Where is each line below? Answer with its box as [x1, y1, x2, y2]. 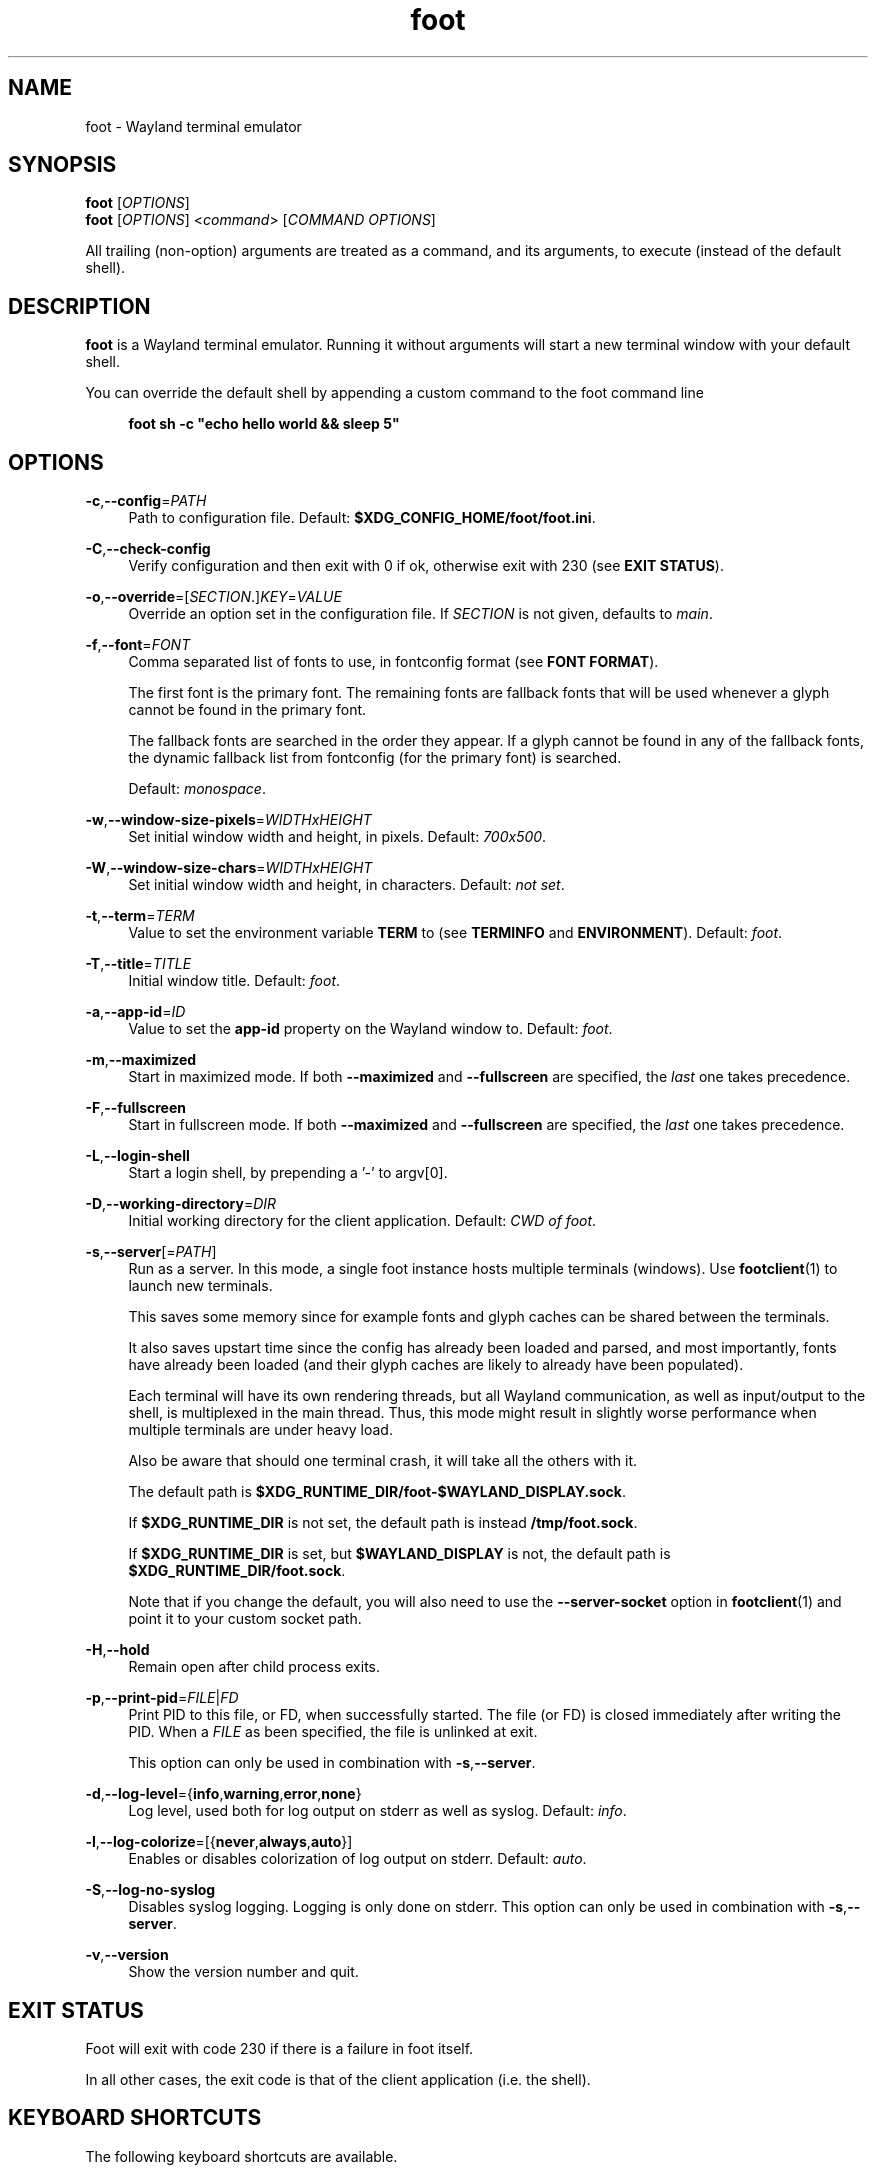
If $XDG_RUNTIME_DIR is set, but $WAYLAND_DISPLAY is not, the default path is [128, 1545, 671, 1563]
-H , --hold [85, 1641, 150, 1659]
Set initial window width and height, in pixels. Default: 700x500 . [128, 828, 547, 846]
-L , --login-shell [85, 1147, 190, 1165]
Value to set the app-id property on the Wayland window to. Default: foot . [128, 1020, 613, 1038]
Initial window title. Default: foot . [128, 972, 341, 990]
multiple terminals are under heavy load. [128, 1421, 393, 1439]
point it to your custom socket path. [128, 1610, 362, 1628]
